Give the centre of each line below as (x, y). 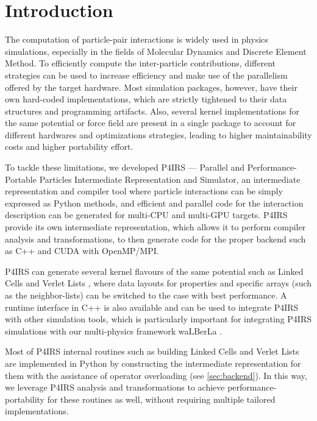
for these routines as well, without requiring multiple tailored (161, 399)
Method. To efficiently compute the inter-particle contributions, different (140, 63)
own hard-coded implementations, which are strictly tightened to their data (146, 99)
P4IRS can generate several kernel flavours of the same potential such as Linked (154, 271)
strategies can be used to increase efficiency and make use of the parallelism (146, 75)
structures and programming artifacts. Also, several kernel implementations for (152, 111)
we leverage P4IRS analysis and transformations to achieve (115, 387)
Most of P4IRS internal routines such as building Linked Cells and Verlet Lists (152, 351)
